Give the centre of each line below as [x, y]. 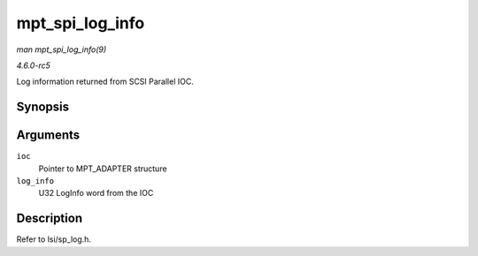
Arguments [48, 136]
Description [50, 218]
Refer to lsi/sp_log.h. [54, 239]
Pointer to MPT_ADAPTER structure [103, 169]
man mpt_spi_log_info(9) [62, 49]
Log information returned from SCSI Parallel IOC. [105, 82]
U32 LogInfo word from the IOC [96, 193]
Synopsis [43, 107]
